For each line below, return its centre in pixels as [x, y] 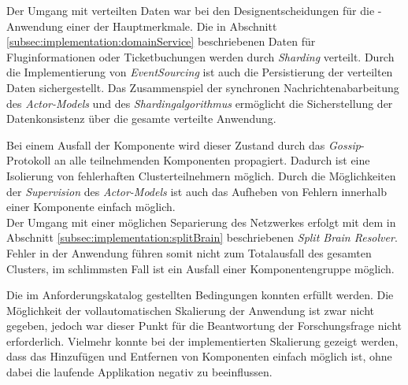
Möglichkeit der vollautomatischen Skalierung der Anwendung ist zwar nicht [190, 310]
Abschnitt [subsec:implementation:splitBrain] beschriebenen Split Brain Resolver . [202, 237]
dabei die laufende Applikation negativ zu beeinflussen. [139, 372]
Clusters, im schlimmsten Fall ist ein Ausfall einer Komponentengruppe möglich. [200, 268]
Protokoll [29, 160]
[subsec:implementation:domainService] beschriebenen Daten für [161, 41]
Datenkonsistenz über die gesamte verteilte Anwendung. [141, 118]
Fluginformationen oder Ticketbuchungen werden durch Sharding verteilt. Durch [200, 56]
